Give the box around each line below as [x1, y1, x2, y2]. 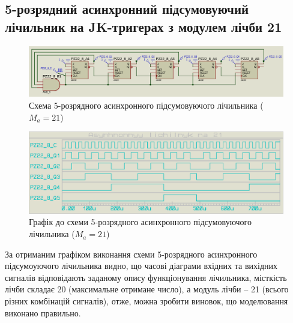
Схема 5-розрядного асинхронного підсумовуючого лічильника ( [29, 99, 264, 112]
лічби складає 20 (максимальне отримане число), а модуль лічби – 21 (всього [5, 283, 289, 295]
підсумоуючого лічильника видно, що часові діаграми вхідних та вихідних [5, 259, 278, 272]
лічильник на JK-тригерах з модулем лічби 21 [5, 17, 282, 35]
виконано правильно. [5, 306, 81, 319]
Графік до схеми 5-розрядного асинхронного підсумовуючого [29, 216, 252, 228]
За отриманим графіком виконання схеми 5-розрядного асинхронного [5, 247, 258, 260]
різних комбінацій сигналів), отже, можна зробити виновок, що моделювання [5, 295, 288, 307]
